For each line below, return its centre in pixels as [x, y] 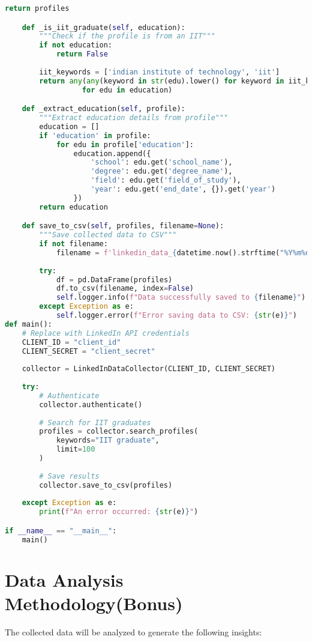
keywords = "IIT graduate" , [108, 441]
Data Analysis [64, 579]
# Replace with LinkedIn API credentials [106, 333]
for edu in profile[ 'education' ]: [125, 144]
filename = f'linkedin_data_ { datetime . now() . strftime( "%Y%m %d [183, 253]
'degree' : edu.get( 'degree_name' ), [162, 171]
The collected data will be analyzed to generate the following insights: [133, 631]
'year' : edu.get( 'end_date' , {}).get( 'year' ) [183, 189]
